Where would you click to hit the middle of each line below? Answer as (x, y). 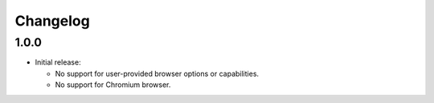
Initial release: (58, 62)
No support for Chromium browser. (113, 85)
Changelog (52, 21)
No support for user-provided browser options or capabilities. (157, 73)
